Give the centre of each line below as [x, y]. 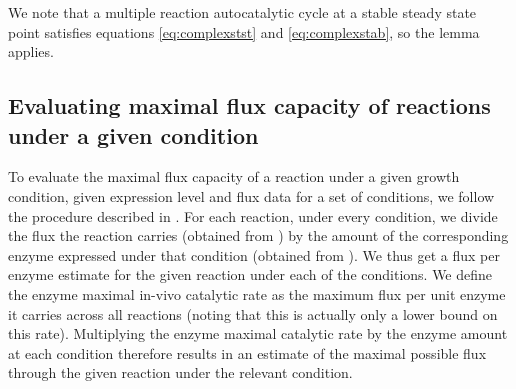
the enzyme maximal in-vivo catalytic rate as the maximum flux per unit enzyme [257, 293]
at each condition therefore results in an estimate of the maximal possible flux [247, 352]
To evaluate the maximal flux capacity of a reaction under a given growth [234, 176]
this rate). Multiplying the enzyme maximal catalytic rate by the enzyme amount [258, 333]
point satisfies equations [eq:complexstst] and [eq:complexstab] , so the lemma [244, 31]
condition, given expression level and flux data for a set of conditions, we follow [251, 195]
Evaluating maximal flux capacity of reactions [249, 105]
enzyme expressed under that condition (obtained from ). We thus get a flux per [254, 254]
